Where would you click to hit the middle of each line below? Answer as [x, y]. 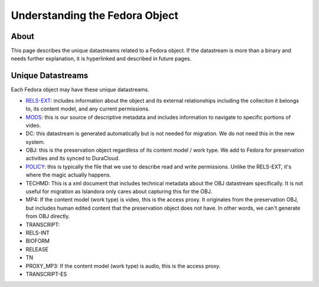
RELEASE [37, 249]
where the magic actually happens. [69, 175]
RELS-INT [38, 233]
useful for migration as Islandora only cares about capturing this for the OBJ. [119, 191]
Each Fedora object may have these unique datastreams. [80, 90]
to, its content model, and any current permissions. [88, 109]
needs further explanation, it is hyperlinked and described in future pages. [101, 58]
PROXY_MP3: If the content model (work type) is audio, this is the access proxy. [123, 266]
